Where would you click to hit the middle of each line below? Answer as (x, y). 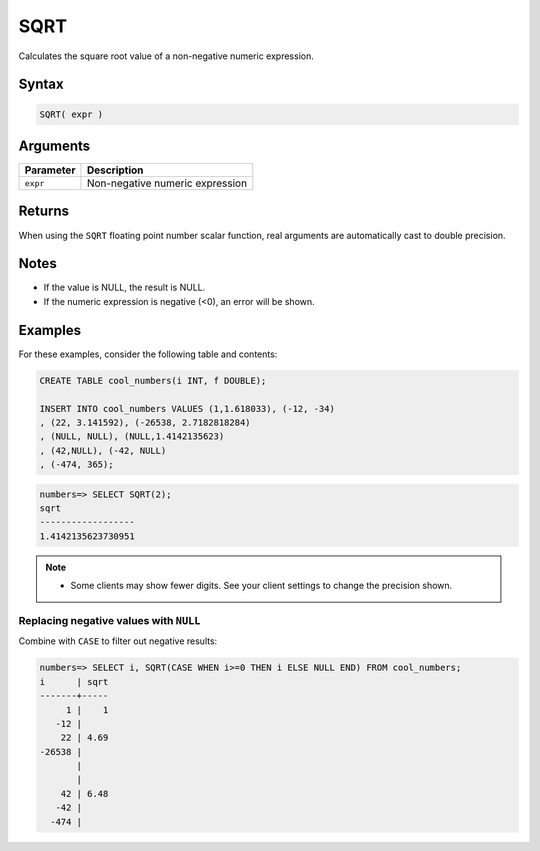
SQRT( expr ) (71, 114)
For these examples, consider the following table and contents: (148, 354)
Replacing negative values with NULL (109, 620)
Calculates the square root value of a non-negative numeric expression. (166, 56)
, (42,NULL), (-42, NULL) (103, 450)
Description (115, 170)
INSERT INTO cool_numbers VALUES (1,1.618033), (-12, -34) (187, 408)
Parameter (50, 170)
